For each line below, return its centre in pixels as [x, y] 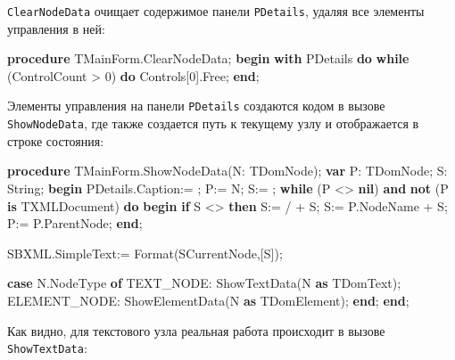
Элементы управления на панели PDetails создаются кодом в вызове [196, 106]
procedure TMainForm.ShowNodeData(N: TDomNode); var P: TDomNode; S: [227, 171]
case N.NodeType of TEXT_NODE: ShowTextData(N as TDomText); [204, 283]
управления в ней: [56, 28]
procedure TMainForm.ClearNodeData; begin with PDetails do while [208, 58]
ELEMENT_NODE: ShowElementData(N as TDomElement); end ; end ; [208, 300]
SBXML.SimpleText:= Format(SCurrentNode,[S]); [145, 253]
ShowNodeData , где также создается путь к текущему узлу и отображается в [213, 123]
